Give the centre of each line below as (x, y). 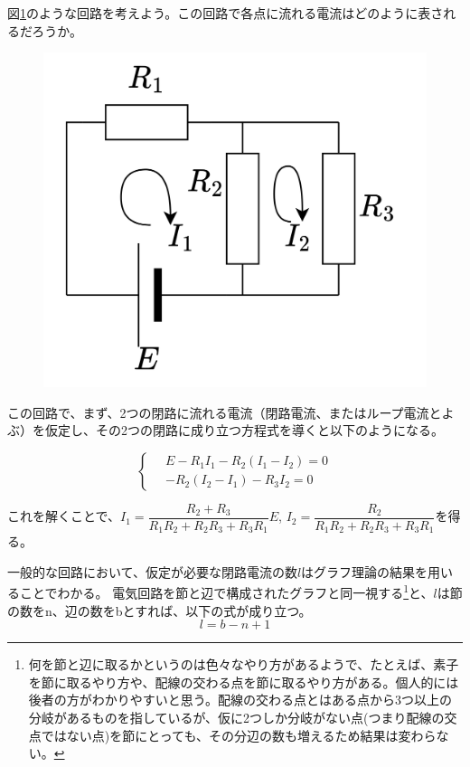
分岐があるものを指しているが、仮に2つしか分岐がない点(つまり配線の (236, 718)
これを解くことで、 (64, 516)
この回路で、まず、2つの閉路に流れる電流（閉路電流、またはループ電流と (225, 412)
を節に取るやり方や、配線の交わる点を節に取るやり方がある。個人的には (244, 682)
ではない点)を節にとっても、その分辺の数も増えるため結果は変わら (239, 735)
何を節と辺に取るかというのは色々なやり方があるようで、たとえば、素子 (244, 664)
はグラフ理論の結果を (365, 571)
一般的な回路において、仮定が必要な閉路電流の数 (152, 571)
